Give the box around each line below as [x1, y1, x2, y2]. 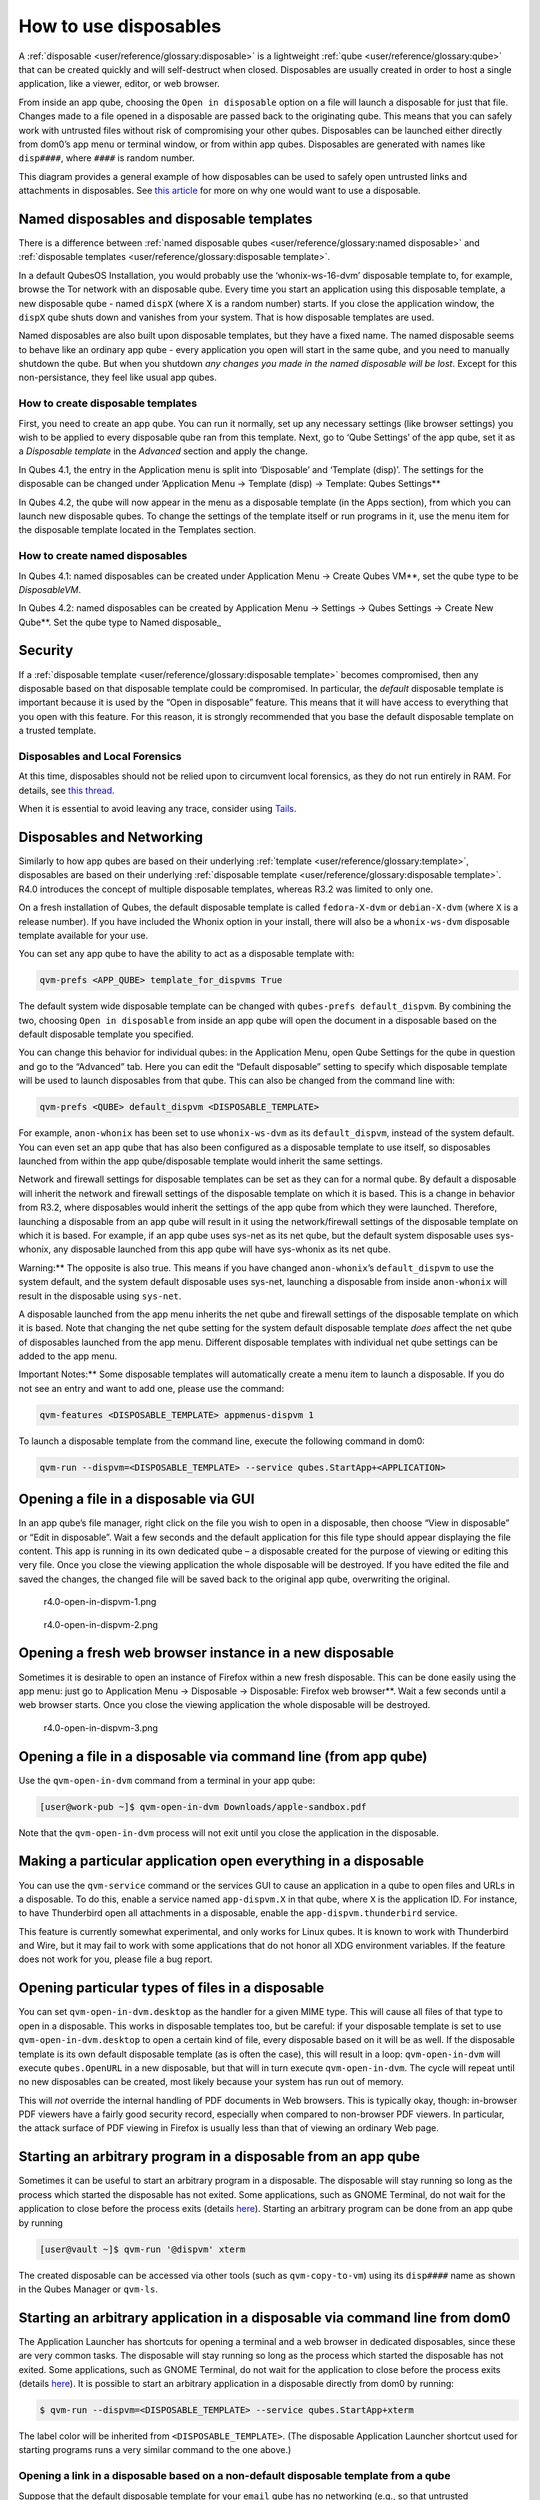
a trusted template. [18, 725, 97, 737]
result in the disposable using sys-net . [18, 1290, 182, 1302]
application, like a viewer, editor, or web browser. [18, 78, 220, 90]
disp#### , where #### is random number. [18, 152, 195, 164]
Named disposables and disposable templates [18, 210, 313, 227]
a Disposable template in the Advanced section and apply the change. [18, 445, 309, 457]
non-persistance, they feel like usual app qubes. [18, 371, 217, 384]
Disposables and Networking [18, 828, 204, 845]
